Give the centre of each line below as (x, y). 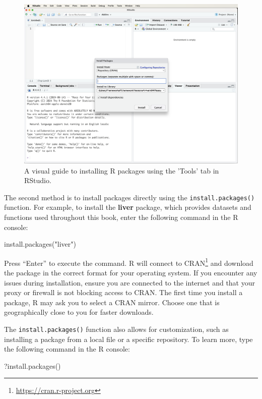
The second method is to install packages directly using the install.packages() (129, 197)
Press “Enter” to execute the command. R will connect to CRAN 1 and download (129, 262)
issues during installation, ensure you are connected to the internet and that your (129, 282)
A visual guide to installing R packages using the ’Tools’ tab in (122, 170)
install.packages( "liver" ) (40, 244)
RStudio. (38, 180)
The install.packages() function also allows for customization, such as (116, 329)
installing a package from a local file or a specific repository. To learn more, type (128, 339)
